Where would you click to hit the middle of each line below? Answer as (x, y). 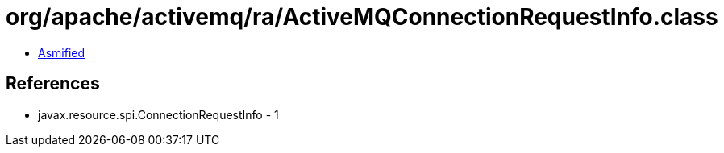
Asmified (62, 52)
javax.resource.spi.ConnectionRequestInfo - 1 (158, 114)
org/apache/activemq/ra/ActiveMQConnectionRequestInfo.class (362, 17)
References (53, 84)
